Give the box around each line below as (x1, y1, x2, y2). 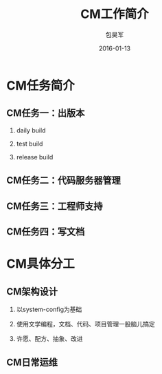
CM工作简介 (80, 6, 149, 22)
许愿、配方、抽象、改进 (16, 334, 83, 342)
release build (16, 152, 54, 161)
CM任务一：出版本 (6, 108, 85, 119)
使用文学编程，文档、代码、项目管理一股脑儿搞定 (16, 319, 155, 328)
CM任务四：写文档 (6, 226, 85, 237)
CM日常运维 (6, 357, 58, 368)
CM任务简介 (6, 77, 75, 93)
